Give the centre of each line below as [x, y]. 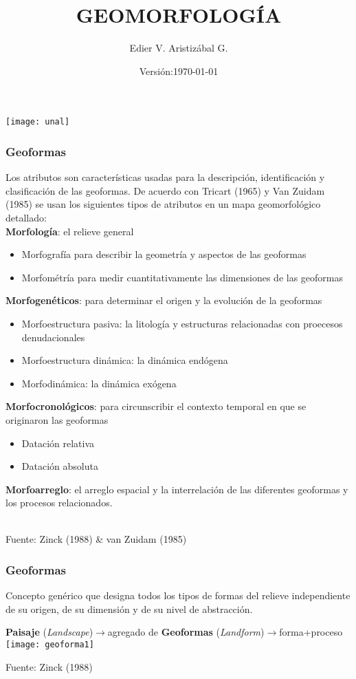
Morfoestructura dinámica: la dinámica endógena [125, 360]
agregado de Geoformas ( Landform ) [186, 632]
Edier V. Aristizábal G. [179, 48]
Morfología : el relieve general [70, 231]
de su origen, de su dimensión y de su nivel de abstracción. [129, 608]
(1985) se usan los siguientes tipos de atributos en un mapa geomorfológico [163, 204]
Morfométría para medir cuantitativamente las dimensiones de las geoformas [182, 277]
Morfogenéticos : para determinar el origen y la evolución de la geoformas [164, 300]
